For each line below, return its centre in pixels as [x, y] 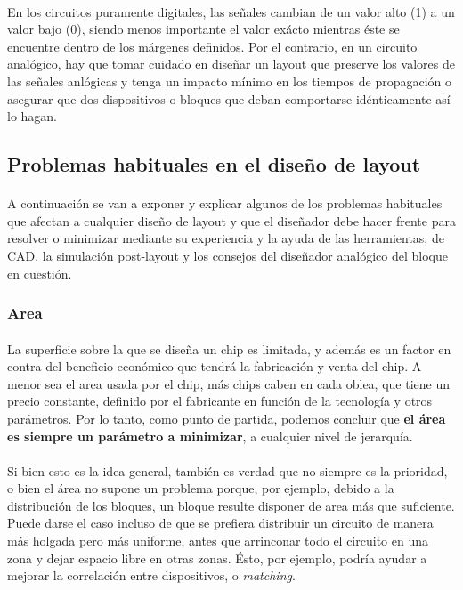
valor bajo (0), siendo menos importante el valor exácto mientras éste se [203, 29]
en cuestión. [40, 273]
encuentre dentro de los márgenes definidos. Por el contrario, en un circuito [212, 46]
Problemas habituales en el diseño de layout [214, 164]
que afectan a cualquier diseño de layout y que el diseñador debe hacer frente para [231, 220]
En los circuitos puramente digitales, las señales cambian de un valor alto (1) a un [231, 11]
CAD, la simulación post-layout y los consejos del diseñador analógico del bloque [227, 255]
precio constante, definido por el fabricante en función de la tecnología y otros [220, 401]
